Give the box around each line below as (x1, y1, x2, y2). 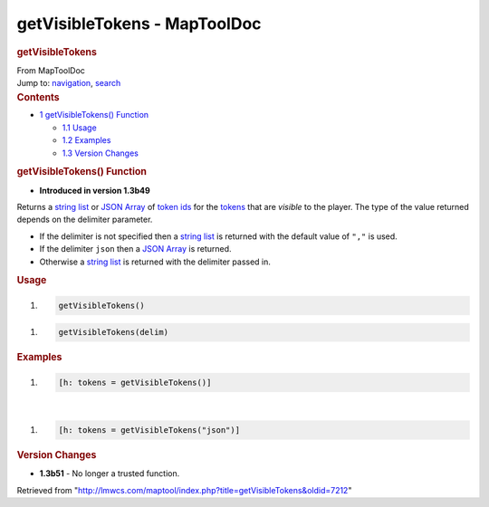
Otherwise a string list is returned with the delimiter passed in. (39, 256, 272, 267)
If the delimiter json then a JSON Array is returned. (39, 244, 232, 254)
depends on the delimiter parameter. (16, 214, 153, 225)
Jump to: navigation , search (16, 78, 121, 89)
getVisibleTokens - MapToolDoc (16, 14, 262, 33)
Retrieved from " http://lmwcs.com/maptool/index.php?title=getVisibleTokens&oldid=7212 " (16, 484, 352, 495)
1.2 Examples (62, 135, 111, 146)
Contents (16, 91, 60, 103)
